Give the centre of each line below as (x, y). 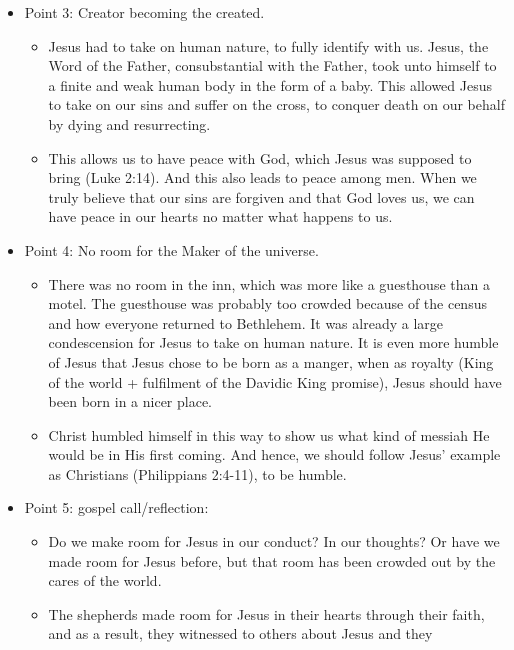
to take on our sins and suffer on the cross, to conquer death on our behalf (276, 104)
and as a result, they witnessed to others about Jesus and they (240, 633)
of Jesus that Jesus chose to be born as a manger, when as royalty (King (271, 361)
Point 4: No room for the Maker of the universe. (171, 249)
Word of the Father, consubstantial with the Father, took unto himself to (272, 65)
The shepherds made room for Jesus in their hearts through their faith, (266, 613)
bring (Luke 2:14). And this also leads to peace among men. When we (262, 177)
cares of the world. (105, 580)
